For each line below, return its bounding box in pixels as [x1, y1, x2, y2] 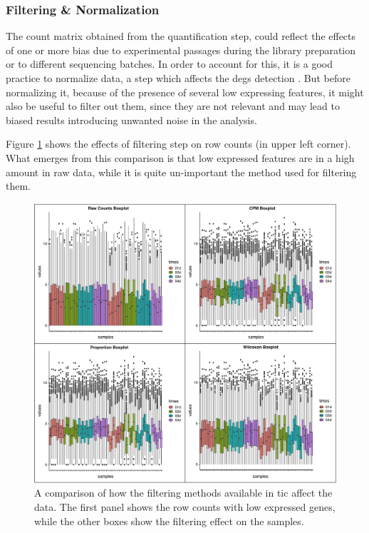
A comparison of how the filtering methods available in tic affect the [34, 485, 333, 500]
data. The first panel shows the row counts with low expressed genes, [34, 499, 336, 514]
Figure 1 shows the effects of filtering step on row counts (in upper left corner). [6, 136, 351, 151]
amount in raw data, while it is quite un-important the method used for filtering [6, 164, 357, 179]
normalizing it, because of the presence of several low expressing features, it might [6, 84, 364, 99]
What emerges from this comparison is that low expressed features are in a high [6, 150, 355, 165]
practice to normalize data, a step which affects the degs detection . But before [6, 71, 350, 85]
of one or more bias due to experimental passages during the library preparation [6, 42, 356, 57]
